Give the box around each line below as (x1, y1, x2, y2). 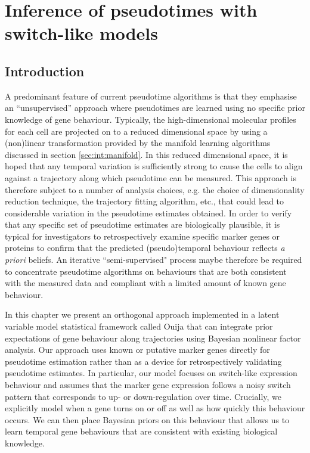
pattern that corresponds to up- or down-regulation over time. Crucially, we (5, 390, 282, 402)
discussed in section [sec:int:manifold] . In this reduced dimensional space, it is (5, 148, 288, 160)
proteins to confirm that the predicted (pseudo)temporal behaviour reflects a (5, 241, 285, 254)
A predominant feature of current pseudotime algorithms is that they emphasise (5, 89, 297, 102)
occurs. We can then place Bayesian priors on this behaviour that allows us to (5, 413, 290, 426)
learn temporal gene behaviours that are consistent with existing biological (5, 425, 278, 438)
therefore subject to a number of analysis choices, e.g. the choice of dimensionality (5, 183, 305, 196)
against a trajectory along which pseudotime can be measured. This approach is (5, 171, 296, 184)
